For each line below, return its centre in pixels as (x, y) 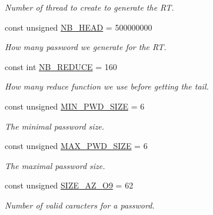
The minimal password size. (55, 126)
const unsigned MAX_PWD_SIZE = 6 (76, 146)
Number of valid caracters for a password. (80, 205)
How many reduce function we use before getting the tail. (107, 86)
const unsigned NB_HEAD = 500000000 (79, 27)
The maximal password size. (55, 165)
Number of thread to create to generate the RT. (89, 7)
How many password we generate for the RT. (86, 47)
